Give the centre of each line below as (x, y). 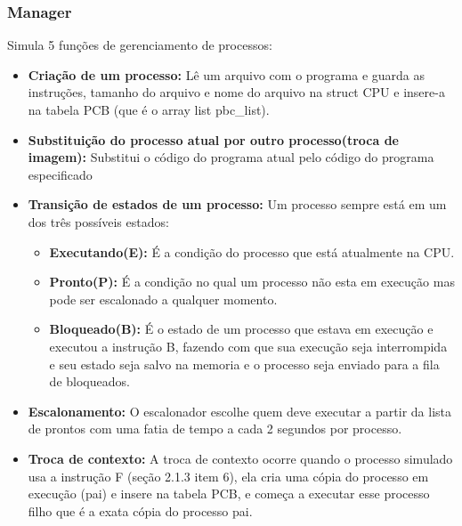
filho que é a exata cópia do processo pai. (140, 510)
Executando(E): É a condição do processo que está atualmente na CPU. (252, 251)
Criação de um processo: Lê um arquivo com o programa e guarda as (227, 74)
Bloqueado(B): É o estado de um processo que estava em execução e (241, 329)
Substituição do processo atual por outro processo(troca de (213, 139)
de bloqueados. (89, 381)
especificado (60, 174)
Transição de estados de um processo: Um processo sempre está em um (237, 204)
